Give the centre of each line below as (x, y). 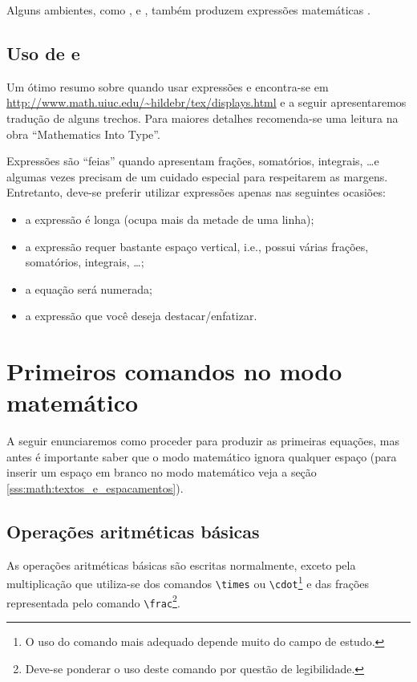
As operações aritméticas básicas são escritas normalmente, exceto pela (181, 564)
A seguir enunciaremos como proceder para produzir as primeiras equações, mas (203, 441)
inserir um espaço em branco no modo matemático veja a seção (162, 472)
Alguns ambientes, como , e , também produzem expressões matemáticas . (188, 10)
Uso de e (43, 53)
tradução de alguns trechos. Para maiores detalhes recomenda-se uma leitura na (202, 118)
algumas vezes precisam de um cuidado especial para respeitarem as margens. (197, 176)
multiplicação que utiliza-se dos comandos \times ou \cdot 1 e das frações (188, 583)
